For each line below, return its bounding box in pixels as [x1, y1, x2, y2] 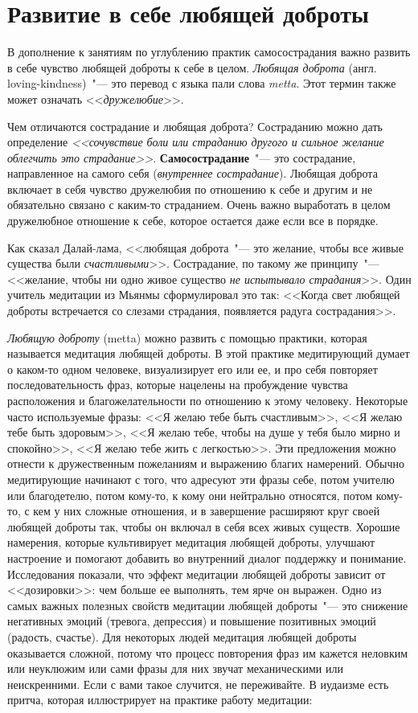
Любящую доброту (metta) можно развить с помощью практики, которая [7, 329, 367, 346]
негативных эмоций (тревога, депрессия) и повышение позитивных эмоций [7, 613, 376, 629]
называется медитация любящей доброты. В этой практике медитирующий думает [7, 345, 410, 362]
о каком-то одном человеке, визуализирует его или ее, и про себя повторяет [7, 360, 378, 377]
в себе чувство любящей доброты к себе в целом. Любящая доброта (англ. [7, 59, 377, 76]
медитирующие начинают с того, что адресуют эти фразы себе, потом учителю [7, 470, 395, 487]
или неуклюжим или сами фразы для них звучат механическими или [7, 660, 343, 677]
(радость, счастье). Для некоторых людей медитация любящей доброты [7, 628, 357, 645]
